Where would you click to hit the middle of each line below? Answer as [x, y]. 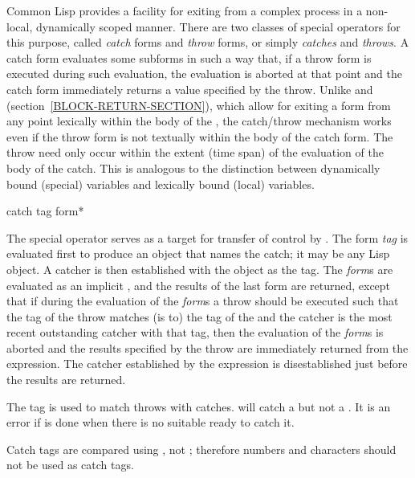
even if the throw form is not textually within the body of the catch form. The [200, 136]
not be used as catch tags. [70, 465]
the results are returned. [66, 380]
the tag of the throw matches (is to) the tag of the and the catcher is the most [199, 316]
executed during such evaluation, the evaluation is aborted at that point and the [204, 74]
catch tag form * [45, 211]
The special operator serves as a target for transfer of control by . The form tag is [207, 237]
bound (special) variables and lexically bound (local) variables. [161, 184]
